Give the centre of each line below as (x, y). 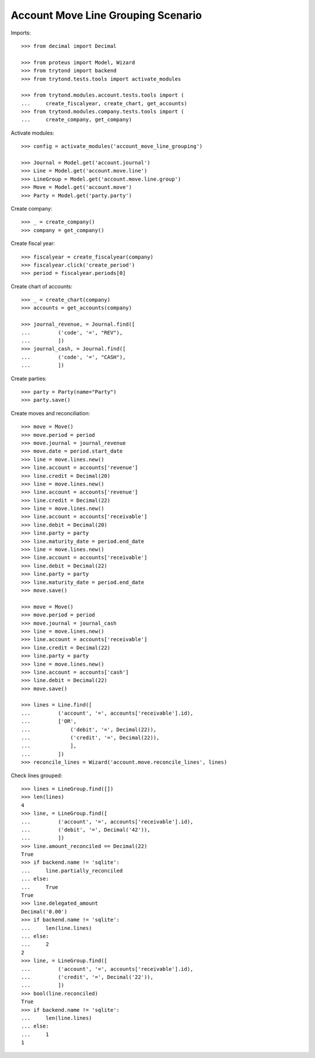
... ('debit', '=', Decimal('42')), (86, 830)
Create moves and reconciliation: (50, 413)
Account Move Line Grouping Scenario (106, 15)
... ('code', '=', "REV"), (72, 332)
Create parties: (29, 378)
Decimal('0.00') (44, 911)
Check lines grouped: (36, 776)
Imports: (21, 33)
